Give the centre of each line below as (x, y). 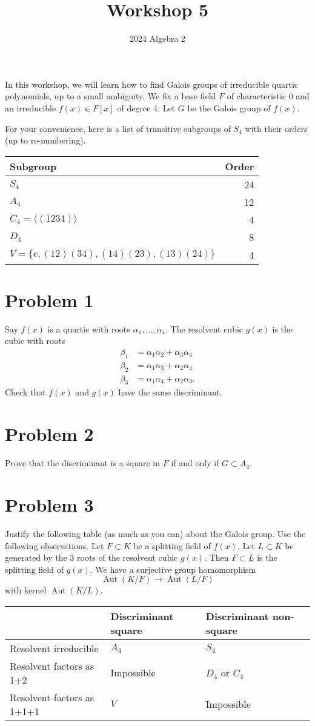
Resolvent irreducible (54, 648)
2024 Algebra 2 (157, 38)
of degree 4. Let (146, 107)
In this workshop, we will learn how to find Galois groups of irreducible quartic (152, 84)
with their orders (276, 128)
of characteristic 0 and (268, 96)
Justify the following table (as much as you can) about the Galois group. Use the (155, 533)
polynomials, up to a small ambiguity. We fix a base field (111, 96)
